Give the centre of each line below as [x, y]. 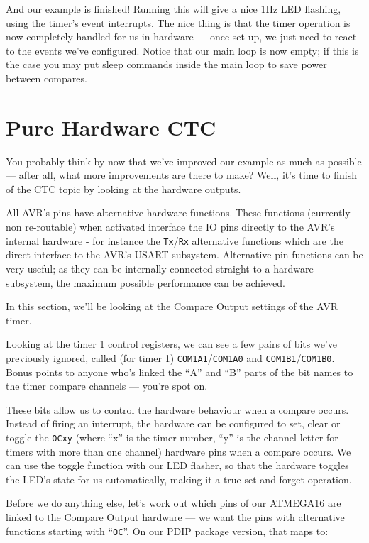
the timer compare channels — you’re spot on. [107, 386]
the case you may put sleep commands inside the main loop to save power [166, 64]
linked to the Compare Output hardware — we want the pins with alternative [175, 516]
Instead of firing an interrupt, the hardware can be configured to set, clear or [173, 423]
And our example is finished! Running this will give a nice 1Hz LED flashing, [174, 9]
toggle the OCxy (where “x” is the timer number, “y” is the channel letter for [172, 437]
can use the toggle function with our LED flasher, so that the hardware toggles [177, 465]
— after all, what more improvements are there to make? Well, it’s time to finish [182, 175]
